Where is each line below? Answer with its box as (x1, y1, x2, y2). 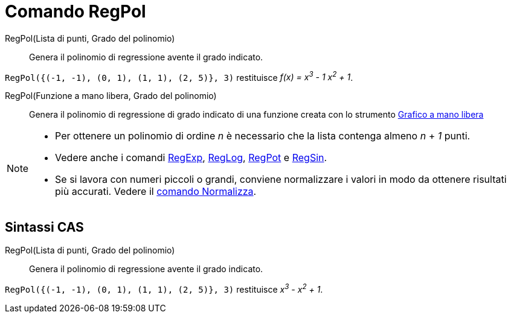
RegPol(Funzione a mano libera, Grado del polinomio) (5, 91, 217, 101)
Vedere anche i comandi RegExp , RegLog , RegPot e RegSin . (55, 151, 327, 164)
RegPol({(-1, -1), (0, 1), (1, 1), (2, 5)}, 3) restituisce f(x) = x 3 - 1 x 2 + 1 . (5, 70, 353, 83)
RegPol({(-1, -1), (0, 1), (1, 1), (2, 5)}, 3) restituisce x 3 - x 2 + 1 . (5, 282, 323, 294)
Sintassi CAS (5, 219, 84, 235)
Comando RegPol (5, 1, 146, 22)
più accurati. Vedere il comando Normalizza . (55, 185, 257, 198)
